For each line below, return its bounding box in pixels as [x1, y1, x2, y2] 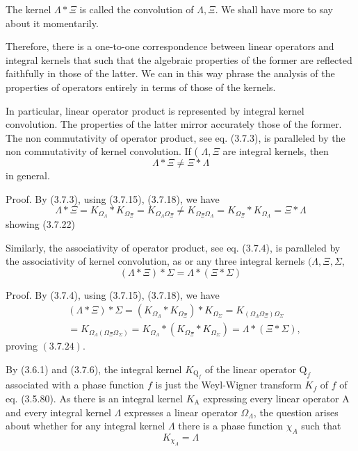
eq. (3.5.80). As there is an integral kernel [6, 391, 183, 406]
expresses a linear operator [124, 404, 238, 419]
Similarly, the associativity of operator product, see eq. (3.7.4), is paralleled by [6, 240, 341, 254]
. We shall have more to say [215, 2, 333, 16]
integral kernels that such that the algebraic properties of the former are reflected [6, 52, 352, 67]
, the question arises [253, 404, 339, 419]
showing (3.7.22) [6, 216, 76, 231]
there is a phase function [178, 418, 283, 433]
